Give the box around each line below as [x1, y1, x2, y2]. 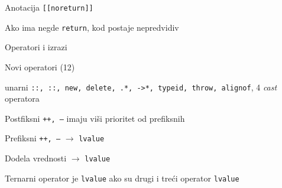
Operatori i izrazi [5, 41, 67, 53]
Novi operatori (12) [5, 60, 75, 73]
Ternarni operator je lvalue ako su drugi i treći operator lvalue [5, 171, 239, 184]
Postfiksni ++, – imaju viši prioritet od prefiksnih [5, 112, 185, 124]
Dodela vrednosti [5, 152, 67, 164]
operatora [5, 92, 40, 105]
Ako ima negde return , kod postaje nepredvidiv [5, 21, 179, 33]
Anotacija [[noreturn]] [5, 1, 93, 13]
